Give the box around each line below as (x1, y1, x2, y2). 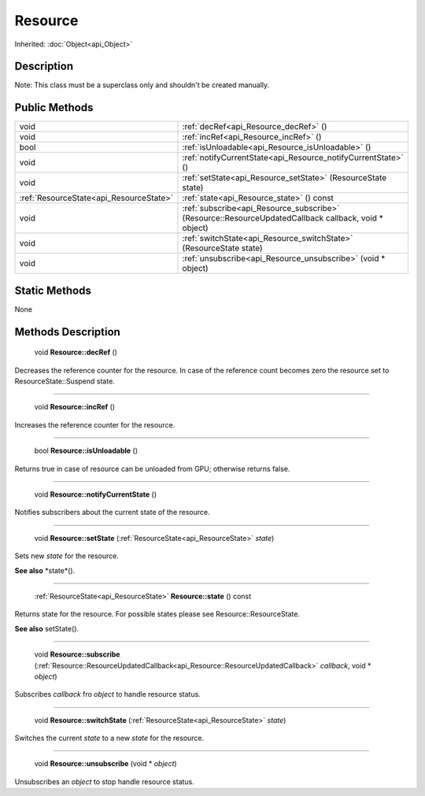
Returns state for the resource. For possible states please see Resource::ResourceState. (14, 609, 301, 619)
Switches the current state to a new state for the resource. (14, 733, 205, 743)
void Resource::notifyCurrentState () (34, 490, 157, 499)
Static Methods (14, 283, 92, 297)
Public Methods (14, 101, 94, 114)
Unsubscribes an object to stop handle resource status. (14, 776, 194, 787)
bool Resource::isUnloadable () (34, 446, 138, 456)
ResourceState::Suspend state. (14, 376, 116, 386)
